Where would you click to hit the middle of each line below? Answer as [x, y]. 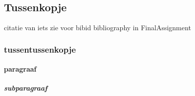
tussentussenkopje [40, 49]
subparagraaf [26, 88]
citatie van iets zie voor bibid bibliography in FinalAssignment [97, 28]
